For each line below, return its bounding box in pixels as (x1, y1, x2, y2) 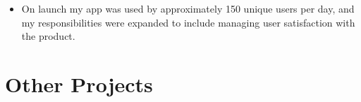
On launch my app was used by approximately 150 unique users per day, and (21, 1, 355, 15)
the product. (21, 29, 75, 43)
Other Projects (5, 69, 153, 98)
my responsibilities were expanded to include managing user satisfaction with (21, 15, 355, 29)
